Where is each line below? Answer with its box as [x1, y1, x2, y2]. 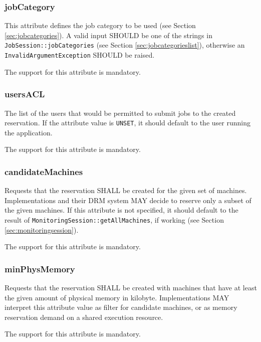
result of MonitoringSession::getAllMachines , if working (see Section [5, 214, 224, 225]
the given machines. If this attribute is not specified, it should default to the [5, 205, 238, 215]
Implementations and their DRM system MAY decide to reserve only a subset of [5, 195, 251, 205]
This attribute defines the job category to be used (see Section [5, 20, 196, 31]
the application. [5, 127, 53, 137]
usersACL [5, 88, 45, 100]
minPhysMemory [5, 262, 75, 275]
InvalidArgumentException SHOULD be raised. [5, 50, 155, 60]
